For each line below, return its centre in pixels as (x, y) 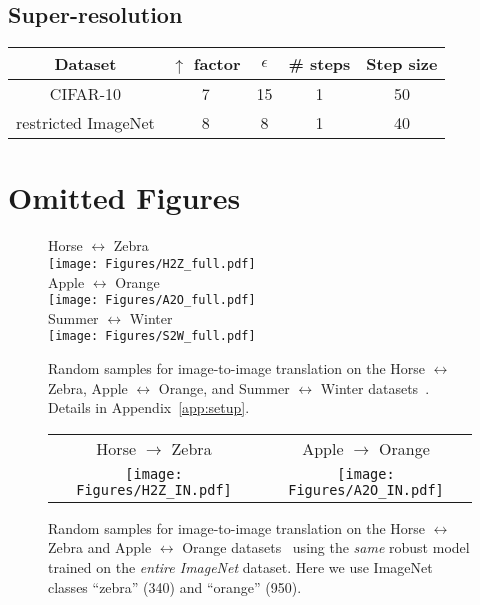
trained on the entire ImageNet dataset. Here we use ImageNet (240, 567)
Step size (402, 64)
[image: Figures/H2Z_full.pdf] (152, 263)
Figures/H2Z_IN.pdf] (154, 489)
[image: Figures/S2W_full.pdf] (152, 336)
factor (217, 64)
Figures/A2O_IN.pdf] (366, 489)
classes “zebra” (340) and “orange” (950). (175, 586)
